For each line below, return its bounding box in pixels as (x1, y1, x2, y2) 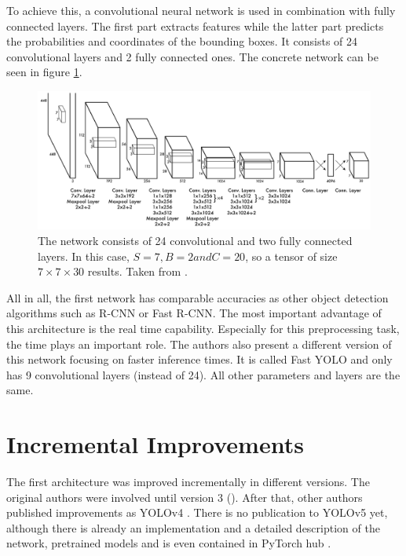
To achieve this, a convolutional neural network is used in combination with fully (6, 2, 396, 18)
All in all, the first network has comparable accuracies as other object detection (6, 289, 389, 305)
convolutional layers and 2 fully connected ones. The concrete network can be (6, 48, 379, 64)
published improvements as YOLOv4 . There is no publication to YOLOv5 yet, (6, 504, 388, 521)
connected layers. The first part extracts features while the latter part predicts (6, 17, 384, 34)
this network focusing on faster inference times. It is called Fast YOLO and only (6, 351, 393, 368)
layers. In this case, (38, 247, 130, 264)
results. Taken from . (87, 263, 188, 280)
